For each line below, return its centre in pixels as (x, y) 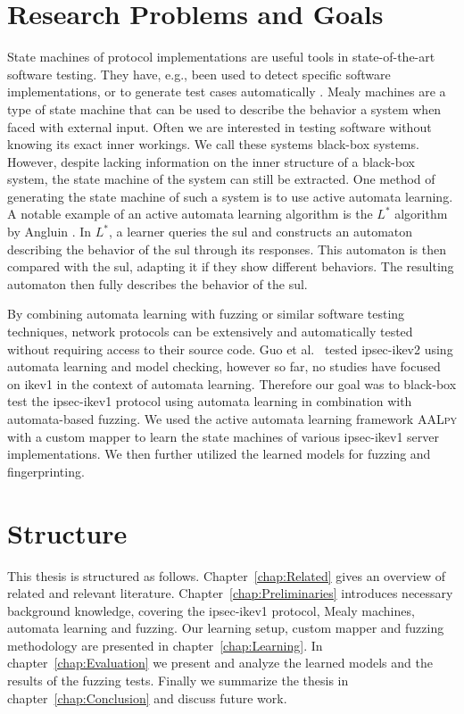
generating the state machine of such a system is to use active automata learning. (230, 196)
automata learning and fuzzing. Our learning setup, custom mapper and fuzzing (226, 628)
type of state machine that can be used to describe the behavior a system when (224, 108)
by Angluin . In (50, 232)
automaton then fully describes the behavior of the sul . (157, 283)
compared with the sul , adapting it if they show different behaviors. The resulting (231, 266)
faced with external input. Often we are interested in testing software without (220, 126)
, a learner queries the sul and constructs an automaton (261, 232)
